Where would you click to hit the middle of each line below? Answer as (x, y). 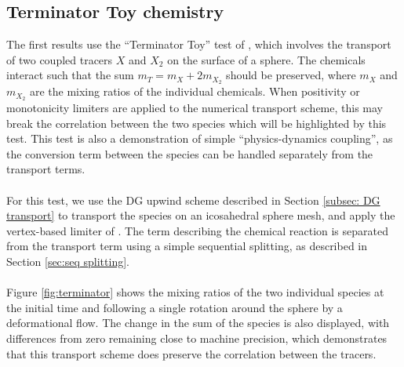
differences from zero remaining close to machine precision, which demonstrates (197, 338)
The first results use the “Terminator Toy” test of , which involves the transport (199, 44)
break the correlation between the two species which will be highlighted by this (197, 123)
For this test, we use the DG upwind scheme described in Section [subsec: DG (193, 200)
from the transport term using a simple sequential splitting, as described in (187, 246)
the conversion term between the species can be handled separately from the (190, 153)
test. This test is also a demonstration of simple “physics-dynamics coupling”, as (200, 138)
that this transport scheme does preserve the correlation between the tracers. (191, 353)
